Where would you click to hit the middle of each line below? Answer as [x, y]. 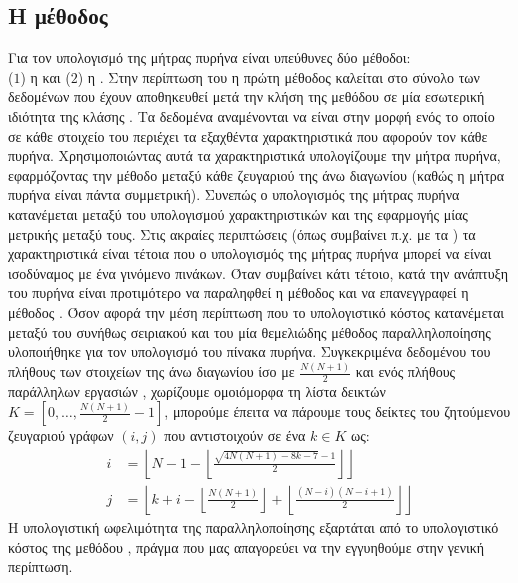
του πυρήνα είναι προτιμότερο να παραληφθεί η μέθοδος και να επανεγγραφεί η [238, 292]
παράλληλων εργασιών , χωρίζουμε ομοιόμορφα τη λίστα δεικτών [197, 390]
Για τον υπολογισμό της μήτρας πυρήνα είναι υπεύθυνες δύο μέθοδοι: [209, 57]
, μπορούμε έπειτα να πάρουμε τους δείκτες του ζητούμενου [337, 411]
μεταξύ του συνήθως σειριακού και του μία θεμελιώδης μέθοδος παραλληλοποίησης [249, 331]
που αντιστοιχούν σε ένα [235, 435]
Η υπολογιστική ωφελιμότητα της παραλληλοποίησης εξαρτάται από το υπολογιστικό [253, 527]
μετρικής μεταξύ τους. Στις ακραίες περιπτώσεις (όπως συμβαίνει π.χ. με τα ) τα [242, 233]
